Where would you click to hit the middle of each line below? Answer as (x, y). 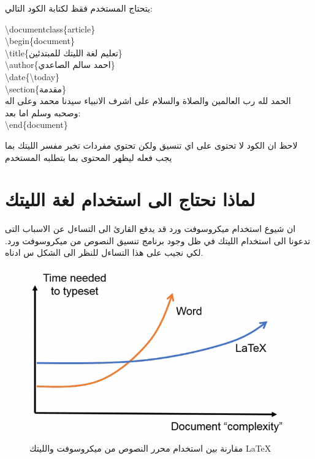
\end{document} (36, 125)
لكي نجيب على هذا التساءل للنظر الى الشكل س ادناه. (104, 252)
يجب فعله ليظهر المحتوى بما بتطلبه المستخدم (89, 157)
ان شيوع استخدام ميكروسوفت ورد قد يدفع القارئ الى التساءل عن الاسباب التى (150, 229)
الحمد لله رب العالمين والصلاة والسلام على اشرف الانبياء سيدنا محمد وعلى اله (148, 101)
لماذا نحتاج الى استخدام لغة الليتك (130, 199)
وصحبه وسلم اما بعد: (43, 112)
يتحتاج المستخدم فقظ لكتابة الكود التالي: (79, 8)
